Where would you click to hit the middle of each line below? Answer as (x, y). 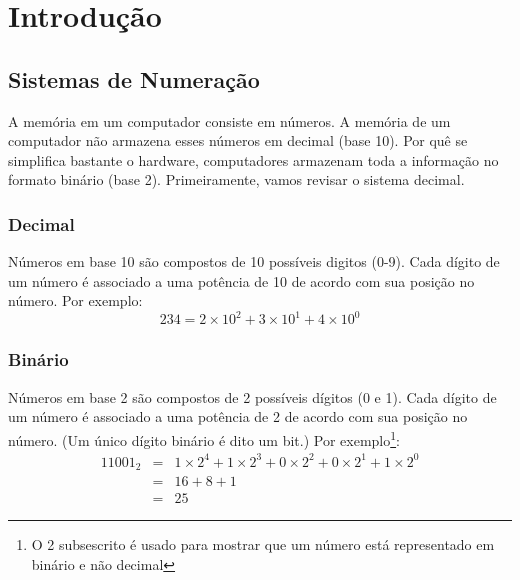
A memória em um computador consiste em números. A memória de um (229, 120)
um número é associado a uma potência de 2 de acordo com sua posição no (238, 416)
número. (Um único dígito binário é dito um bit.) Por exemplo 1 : (204, 438)
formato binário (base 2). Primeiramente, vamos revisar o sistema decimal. (236, 179)
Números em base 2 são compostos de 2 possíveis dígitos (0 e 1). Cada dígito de (252, 396)
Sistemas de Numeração (134, 78)
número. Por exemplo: (75, 300)
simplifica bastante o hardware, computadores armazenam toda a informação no (253, 159)
